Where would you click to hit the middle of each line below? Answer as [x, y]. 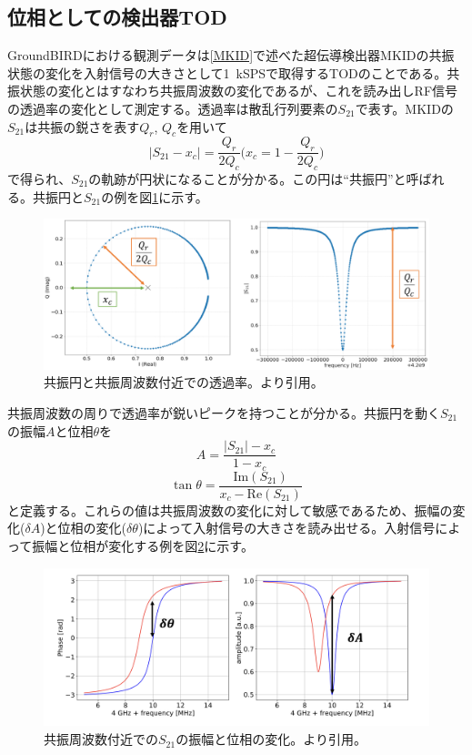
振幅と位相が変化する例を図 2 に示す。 [143, 545]
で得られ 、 [40, 179]
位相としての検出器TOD [117, 17]
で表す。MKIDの [404, 108]
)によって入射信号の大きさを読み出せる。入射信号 [286, 528]
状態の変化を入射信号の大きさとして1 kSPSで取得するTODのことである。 [227, 72]
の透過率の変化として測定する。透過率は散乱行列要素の [173, 108]
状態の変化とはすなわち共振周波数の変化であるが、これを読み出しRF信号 [239, 91]
